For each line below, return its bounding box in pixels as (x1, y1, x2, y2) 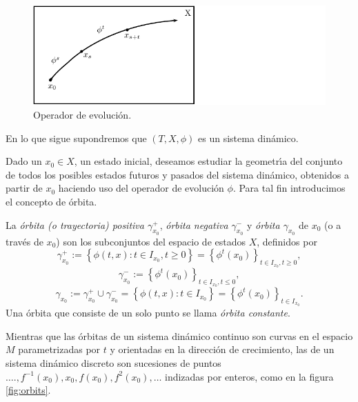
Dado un (6, 154, 42, 168)
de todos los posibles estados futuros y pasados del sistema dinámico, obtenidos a (6, 167, 349, 181)
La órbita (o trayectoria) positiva (6, 217, 144, 232)
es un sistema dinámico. (198, 130, 299, 145)
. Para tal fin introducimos (232, 181, 346, 195)
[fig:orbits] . (6, 383, 51, 397)
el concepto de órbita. (6, 194, 97, 209)
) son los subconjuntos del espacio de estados (56, 234, 246, 248)
